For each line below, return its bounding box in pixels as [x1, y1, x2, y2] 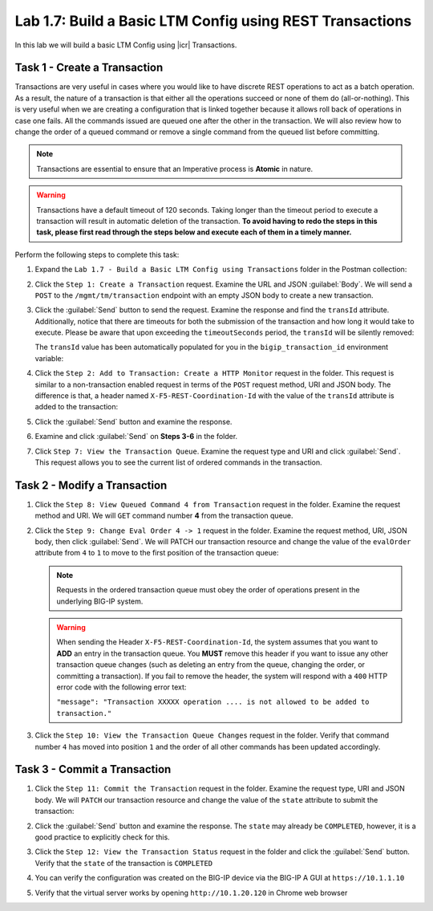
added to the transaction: [34, 402, 119, 412]
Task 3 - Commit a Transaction [14, 763, 172, 776]
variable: [34, 353, 64, 363]
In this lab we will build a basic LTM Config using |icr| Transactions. [14, 40, 237, 50]
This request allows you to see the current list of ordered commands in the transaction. [34, 458, 322, 467]
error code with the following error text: [56, 682, 187, 692]
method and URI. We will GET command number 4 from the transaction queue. [34, 510, 293, 521]
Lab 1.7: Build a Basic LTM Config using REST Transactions [14, 12, 412, 30]
